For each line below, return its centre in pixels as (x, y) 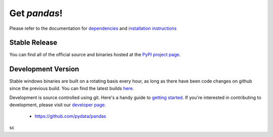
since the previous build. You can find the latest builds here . (72, 88)
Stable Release (33, 43)
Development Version (44, 69)
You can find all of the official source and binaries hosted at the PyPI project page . (95, 55)
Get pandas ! (36, 13)
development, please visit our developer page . (58, 105)
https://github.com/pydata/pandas (70, 116)
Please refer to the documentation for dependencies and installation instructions (93, 28)
